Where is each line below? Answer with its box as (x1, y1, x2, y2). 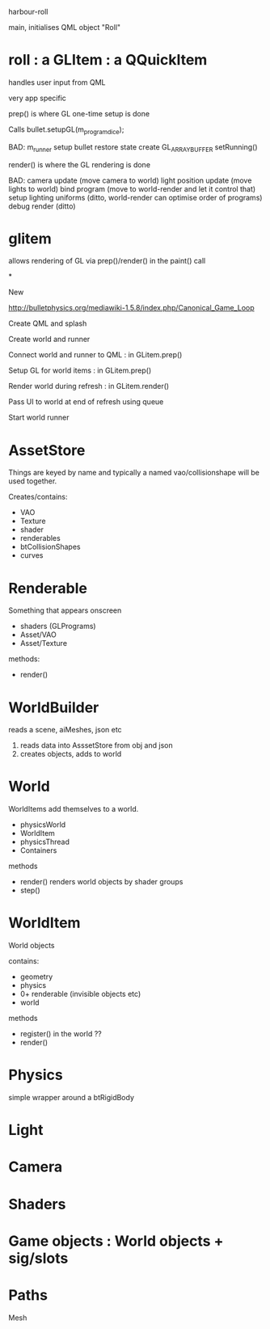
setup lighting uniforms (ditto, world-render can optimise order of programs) (8, 192, 263, 202)
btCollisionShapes (19, 542, 81, 552)
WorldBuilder (8, 698, 99, 716)
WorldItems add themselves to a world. (8, 804, 139, 814)
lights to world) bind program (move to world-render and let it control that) (8, 184, 256, 193)
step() (19, 885, 40, 896)
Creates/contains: (8, 492, 68, 502)
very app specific (8, 93, 67, 103)
